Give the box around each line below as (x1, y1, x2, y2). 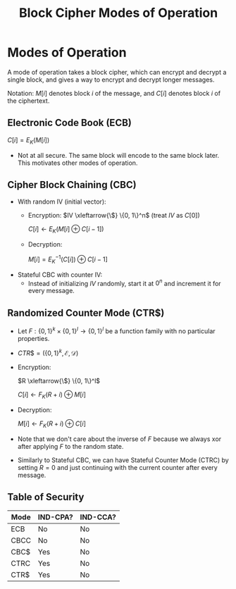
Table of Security (7, 491, 85, 503)
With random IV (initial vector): (17, 197, 107, 206)
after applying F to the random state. (17, 442, 124, 450)
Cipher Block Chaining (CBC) (7, 178, 137, 191)
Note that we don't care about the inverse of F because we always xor (17, 435, 222, 443)
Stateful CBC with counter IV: (17, 270, 103, 279)
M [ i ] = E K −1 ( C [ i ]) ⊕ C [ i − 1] (27, 254, 108, 265)
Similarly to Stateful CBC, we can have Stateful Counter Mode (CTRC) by (17, 456, 229, 464)
